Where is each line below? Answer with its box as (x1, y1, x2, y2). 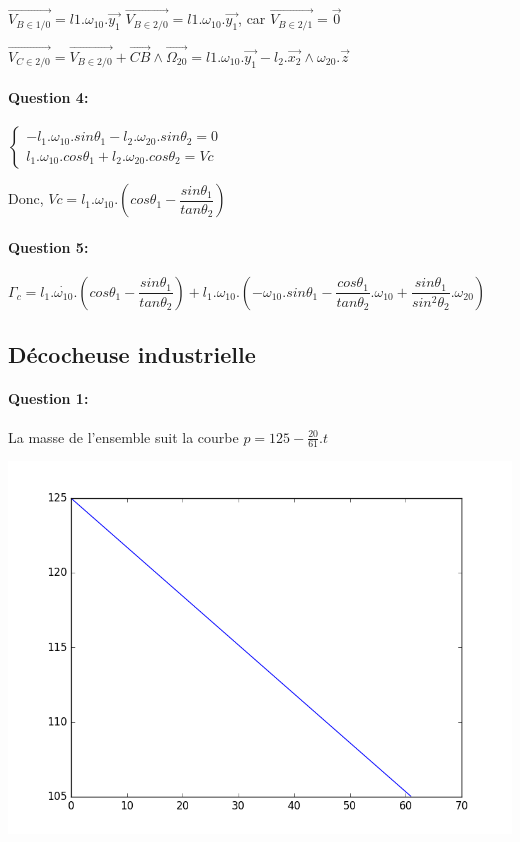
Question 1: (8, 388, 89, 409)
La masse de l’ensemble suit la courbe (8, 426, 239, 447)
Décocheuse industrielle (8, 339, 256, 370)
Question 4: (8, 86, 89, 107)
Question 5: (8, 236, 89, 257)
